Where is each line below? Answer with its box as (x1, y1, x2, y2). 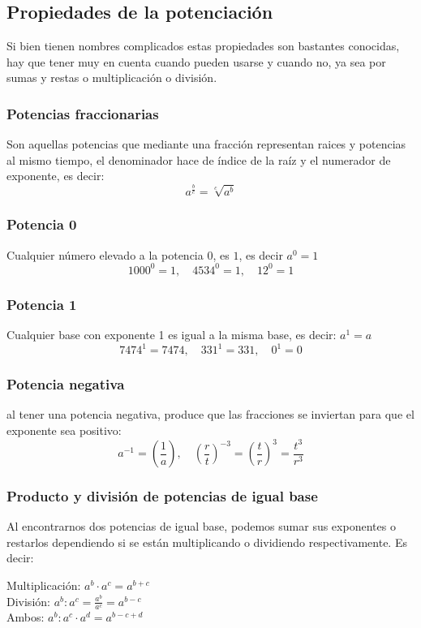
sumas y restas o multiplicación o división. (6, 69, 217, 86)
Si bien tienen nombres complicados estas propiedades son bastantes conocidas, (6, 37, 400, 54)
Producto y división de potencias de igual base (6, 485, 318, 505)
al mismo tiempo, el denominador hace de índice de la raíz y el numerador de (6, 151, 391, 168)
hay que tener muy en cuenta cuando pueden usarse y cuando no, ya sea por (6, 53, 386, 70)
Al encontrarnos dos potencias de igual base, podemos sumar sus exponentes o (6, 518, 396, 535)
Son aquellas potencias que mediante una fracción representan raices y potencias (6, 135, 406, 153)
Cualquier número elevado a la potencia (6, 246, 204, 263)
